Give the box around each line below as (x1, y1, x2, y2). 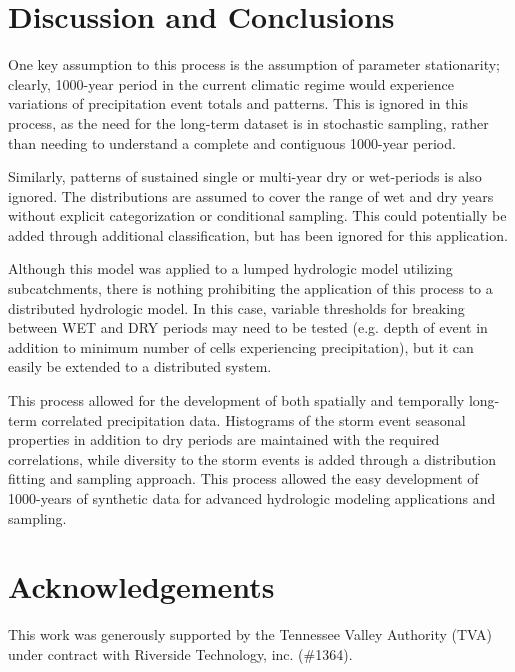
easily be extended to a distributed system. (8, 356, 272, 377)
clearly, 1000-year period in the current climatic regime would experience (8, 73, 454, 94)
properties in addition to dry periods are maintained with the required (8, 429, 440, 450)
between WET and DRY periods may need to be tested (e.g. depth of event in (8, 317, 488, 338)
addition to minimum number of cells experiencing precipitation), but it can (8, 336, 474, 357)
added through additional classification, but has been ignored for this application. (8, 224, 508, 245)
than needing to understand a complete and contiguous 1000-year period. (8, 132, 456, 153)
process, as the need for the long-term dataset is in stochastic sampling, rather (8, 112, 489, 133)
